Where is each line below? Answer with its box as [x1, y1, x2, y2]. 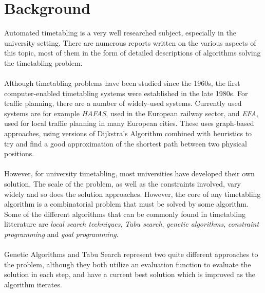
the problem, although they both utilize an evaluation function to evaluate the [4, 259, 251, 269]
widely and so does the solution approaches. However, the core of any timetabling [4, 188, 261, 199]
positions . [4, 148, 34, 159]
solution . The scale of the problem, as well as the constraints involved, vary [4, 178, 241, 189]
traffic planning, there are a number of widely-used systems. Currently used [4, 98, 242, 108]
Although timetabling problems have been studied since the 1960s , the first [4, 78, 240, 88]
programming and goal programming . [4, 229, 119, 239]
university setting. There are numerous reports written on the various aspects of [4, 37, 256, 48]
